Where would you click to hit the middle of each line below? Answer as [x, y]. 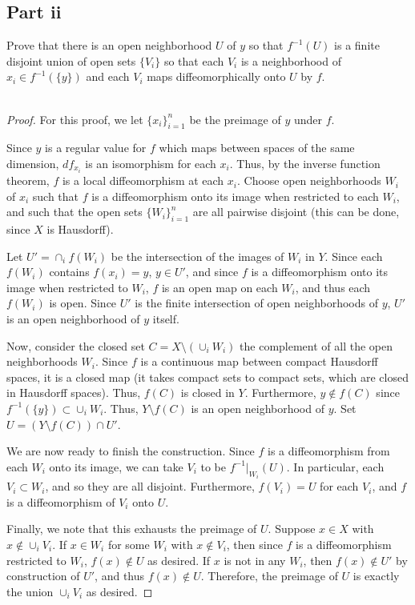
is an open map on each [220, 287]
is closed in [207, 393]
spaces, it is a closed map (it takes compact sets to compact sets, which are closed [207, 377]
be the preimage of [235, 119]
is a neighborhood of [291, 60]
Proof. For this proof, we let [75, 119]
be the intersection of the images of [197, 256]
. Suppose [292, 529]
